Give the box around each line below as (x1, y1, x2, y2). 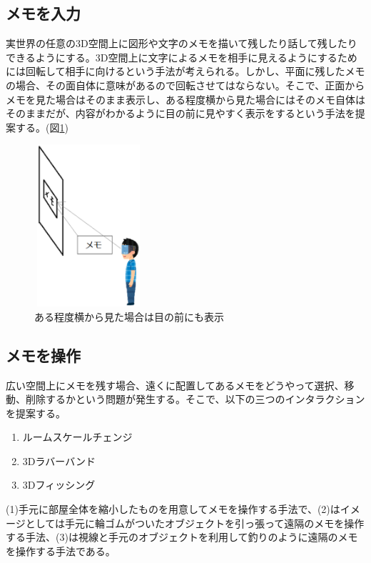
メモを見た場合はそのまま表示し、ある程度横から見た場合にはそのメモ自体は (6, 91, 365, 106)
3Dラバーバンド (22, 453, 96, 468)
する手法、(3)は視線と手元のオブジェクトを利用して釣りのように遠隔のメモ (6, 529, 358, 544)
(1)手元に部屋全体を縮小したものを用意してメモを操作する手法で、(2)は (6, 502, 340, 517)
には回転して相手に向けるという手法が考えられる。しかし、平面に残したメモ (6, 64, 365, 79)
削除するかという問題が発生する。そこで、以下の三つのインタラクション (25, 392, 365, 407)
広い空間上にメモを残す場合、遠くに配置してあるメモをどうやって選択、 (6, 377, 345, 392)
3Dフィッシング (22, 477, 96, 492)
